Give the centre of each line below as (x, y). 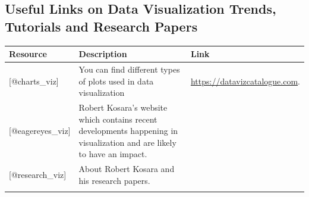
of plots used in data (116, 81)
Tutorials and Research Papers (101, 26)
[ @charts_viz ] (34, 81)
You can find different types (129, 69)
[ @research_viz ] (38, 174)
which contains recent (118, 119)
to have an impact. (113, 154)
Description (103, 54)
